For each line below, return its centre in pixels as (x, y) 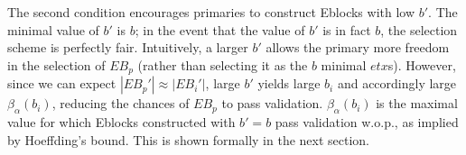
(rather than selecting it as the (223, 64)
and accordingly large (397, 83)
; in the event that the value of (220, 29)
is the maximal (417, 103)
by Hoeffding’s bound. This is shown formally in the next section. (189, 139)
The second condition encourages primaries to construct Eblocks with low (211, 12)
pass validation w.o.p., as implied (367, 122)
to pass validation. (272, 103)
